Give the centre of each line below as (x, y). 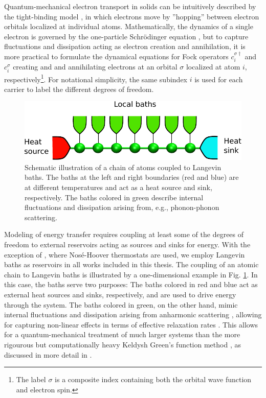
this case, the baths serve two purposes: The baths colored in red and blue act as (131, 284)
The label (31, 379)
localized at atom (213, 67)
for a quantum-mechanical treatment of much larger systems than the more (122, 334)
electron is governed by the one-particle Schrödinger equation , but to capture (126, 36)
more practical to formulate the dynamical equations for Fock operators (116, 56)
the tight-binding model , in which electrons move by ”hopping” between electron (132, 16)
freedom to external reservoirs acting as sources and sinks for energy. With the (127, 244)
